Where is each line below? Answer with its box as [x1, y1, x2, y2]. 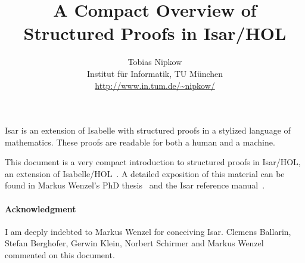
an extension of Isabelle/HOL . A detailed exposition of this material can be [5, 167, 285, 180]
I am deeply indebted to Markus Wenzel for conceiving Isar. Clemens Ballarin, [5, 225, 291, 237]
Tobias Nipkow [127, 55, 182, 68]
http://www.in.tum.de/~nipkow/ [95, 79, 215, 91]
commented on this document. [5, 249, 115, 261]
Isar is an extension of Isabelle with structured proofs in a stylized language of [5, 124, 291, 137]
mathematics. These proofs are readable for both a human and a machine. [5, 135, 275, 148]
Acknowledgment [5, 202, 76, 215]
